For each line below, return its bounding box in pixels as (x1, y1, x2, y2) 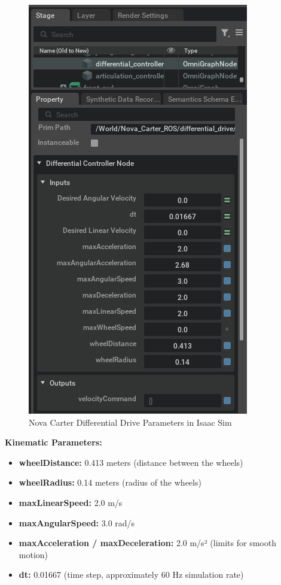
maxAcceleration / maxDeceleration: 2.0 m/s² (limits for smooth (19, 536, 276, 549)
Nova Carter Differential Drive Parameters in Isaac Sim (29, 416, 232, 428)
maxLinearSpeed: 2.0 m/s (19, 496, 123, 508)
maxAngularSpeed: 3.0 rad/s (19, 516, 135, 529)
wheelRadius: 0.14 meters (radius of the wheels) (19, 476, 201, 489)
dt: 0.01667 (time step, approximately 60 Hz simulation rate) (19, 568, 244, 581)
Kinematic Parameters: (5, 436, 102, 448)
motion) (19, 548, 48, 560)
